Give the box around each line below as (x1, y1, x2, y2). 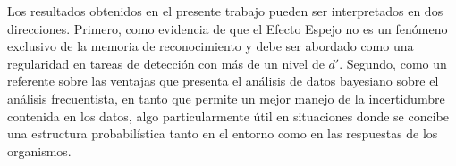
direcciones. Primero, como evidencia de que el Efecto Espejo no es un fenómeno (7, 19, 448, 37)
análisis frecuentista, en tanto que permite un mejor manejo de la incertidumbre (7, 88, 445, 107)
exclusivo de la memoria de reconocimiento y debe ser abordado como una (7, 37, 414, 55)
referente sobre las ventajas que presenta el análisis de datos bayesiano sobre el (7, 71, 439, 90)
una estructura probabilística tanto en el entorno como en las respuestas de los (7, 124, 438, 143)
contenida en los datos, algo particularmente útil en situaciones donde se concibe (7, 106, 449, 125)
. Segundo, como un (339, 54, 447, 72)
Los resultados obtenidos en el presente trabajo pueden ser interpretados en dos (7, 2, 443, 20)
